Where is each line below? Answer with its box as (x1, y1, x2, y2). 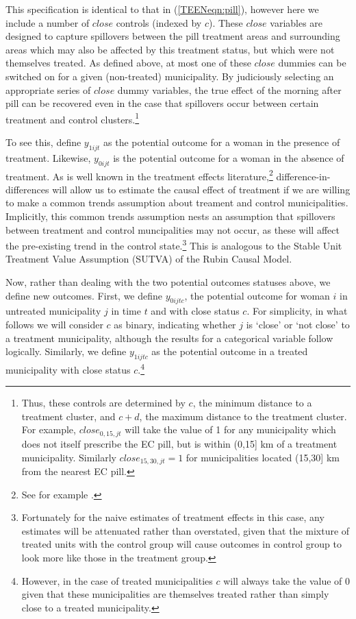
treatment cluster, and (21, 409, 116, 423)
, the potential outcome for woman (184, 288, 330, 302)
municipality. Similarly (21, 450, 116, 464)
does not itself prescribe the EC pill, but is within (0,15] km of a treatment (21, 436, 338, 450)
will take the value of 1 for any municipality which (125, 422, 336, 437)
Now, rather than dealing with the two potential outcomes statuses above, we (5, 275, 331, 289)
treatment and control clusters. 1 (5, 110, 140, 126)
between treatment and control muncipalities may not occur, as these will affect (5, 222, 340, 236)
